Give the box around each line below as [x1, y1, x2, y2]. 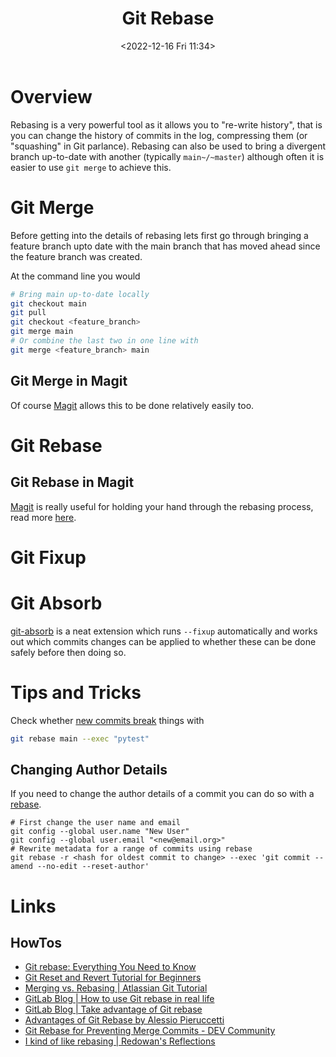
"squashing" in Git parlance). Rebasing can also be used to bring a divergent [10, 140, 327, 152]
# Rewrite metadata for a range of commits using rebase [10, 844, 253, 854]
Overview [10, 85, 93, 108]
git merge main [10, 327, 74, 337]
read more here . [10, 511, 77, 523]
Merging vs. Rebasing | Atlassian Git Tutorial [24, 982, 208, 994]
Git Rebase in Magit [10, 474, 135, 491]
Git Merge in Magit [10, 373, 128, 390]
